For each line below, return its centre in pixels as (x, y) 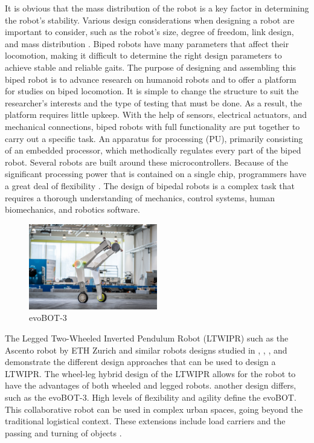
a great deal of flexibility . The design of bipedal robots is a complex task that (150, 185)
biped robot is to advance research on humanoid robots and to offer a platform (151, 79)
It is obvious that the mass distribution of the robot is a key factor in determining (157, 8)
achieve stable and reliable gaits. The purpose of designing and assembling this (151, 67)
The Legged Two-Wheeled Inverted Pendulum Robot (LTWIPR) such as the (147, 338)
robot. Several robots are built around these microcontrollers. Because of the (147, 162)
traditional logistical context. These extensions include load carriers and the (145, 421)
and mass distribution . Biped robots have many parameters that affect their (147, 43)
